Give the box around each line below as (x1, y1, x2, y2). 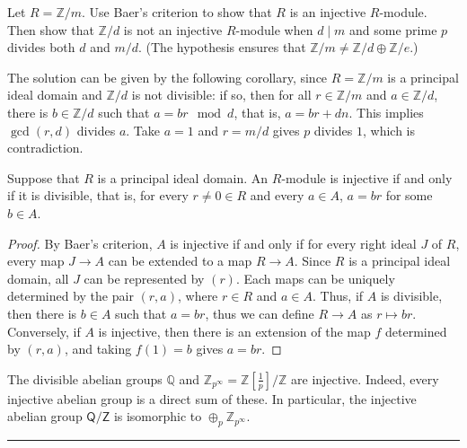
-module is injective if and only (281, 168, 453, 187)
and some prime (349, 20, 437, 39)
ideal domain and (7, 85, 102, 104)
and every (250, 186, 304, 205)
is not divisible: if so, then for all (131, 85, 312, 104)
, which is (363, 120, 416, 139)
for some (385, 186, 433, 205)
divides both (7, 38, 75, 57)
